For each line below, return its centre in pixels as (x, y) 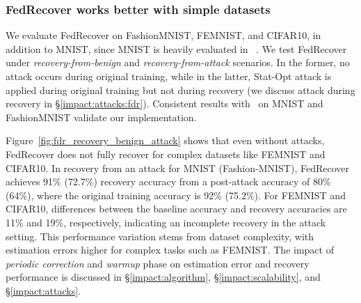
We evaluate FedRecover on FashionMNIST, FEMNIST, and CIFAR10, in (163, 35)
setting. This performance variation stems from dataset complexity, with (160, 236)
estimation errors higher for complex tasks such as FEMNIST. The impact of (170, 250)
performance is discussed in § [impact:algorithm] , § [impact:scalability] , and (163, 277)
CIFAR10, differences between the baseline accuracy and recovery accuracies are (176, 209)
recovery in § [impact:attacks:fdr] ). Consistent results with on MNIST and (165, 103)
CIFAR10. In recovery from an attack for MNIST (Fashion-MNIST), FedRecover (177, 168)
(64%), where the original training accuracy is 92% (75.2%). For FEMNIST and (176, 195)
